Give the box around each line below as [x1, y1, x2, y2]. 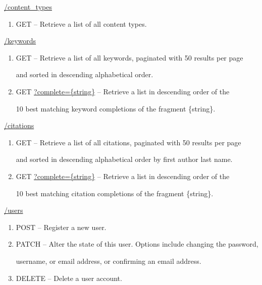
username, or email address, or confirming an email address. [16, 255, 201, 266]
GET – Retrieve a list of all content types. [16, 18, 147, 29]
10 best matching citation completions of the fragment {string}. [16, 188, 214, 198]
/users [4, 205, 23, 215]
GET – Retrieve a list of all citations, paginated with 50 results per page [16, 137, 241, 147]
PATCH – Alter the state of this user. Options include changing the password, [16, 239, 258, 249]
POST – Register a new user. [16, 221, 107, 232]
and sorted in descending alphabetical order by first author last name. [16, 154, 233, 164]
